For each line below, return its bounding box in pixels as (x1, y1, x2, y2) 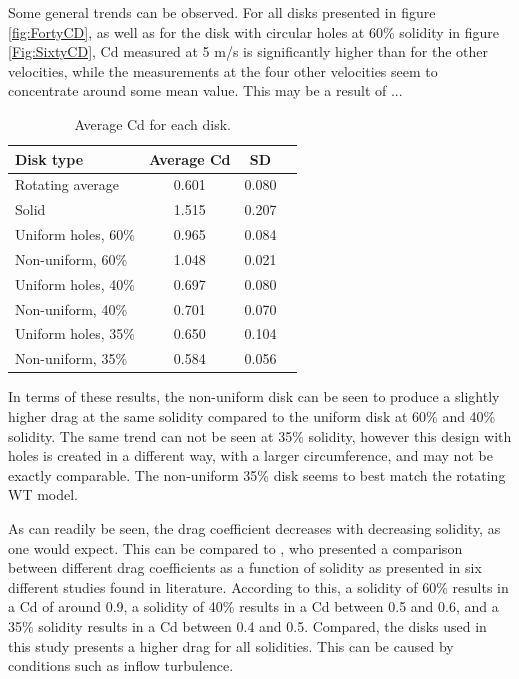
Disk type (15, 148, 84, 169)
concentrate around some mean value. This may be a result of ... (8, 80, 403, 101)
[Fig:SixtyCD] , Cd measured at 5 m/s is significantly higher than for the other (8, 41, 488, 62)
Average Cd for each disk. (74, 113, 231, 134)
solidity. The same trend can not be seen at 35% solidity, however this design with (8, 425, 512, 446)
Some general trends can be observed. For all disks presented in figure (8, 2, 436, 22)
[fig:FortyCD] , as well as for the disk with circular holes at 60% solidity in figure (8, 21, 499, 42)
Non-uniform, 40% (15, 298, 128, 319)
